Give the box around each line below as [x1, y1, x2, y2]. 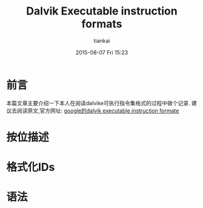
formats [81, 17, 122, 31]
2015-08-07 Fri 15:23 [75, 48, 128, 56]
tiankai [93, 37, 110, 44]
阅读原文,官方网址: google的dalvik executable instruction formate [16, 107, 179, 114]
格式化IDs [6, 160, 55, 174]
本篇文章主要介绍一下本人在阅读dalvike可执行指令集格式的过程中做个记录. [6, 99, 190, 106]
